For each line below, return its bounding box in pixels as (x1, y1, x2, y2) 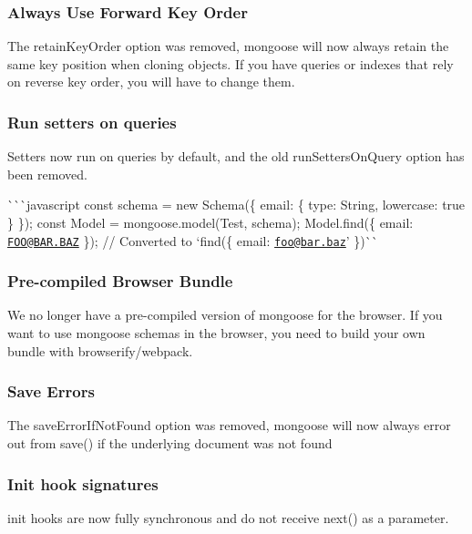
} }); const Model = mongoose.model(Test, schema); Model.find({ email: (7, 213, 414, 231)
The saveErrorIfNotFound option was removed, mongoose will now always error (7, 416, 451, 435)
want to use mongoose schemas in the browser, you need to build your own (7, 323, 426, 343)
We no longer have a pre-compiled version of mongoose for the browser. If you (7, 305, 443, 324)
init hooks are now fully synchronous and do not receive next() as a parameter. (7, 508, 449, 527)
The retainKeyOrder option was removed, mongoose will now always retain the (7, 36, 449, 56)
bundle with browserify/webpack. (7, 341, 193, 360)
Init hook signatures (7, 472, 159, 495)
